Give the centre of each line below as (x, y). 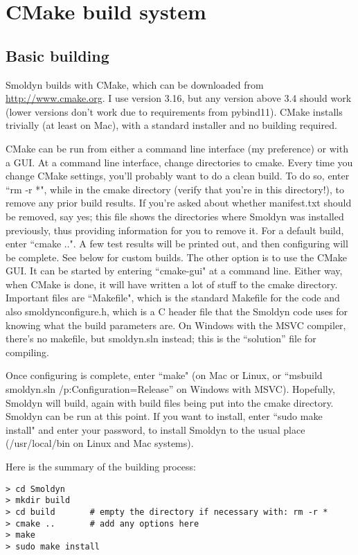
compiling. (28, 352)
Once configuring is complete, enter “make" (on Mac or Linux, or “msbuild (164, 375)
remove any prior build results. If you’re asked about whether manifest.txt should (179, 203)
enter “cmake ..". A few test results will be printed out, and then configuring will (177, 244)
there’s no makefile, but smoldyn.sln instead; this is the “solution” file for (161, 338)
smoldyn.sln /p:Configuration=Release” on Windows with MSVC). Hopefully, (170, 389)
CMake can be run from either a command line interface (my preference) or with (177, 148)
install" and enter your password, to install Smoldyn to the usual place (155, 429)
